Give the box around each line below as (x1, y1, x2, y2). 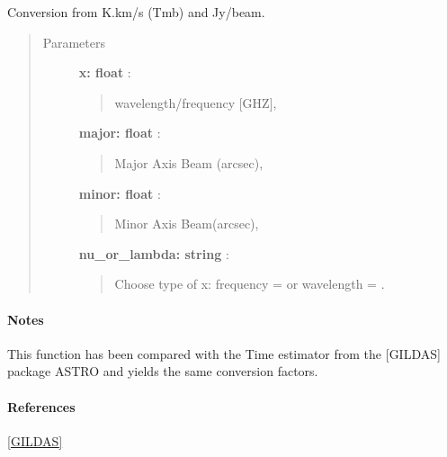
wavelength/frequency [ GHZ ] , (114, 93, 277, 112)
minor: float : (78, 184, 161, 202)
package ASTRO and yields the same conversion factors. (7, 362, 318, 381)
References (7, 397, 76, 416)
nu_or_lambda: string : (78, 244, 229, 263)
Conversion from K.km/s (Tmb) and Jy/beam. (7, 3, 265, 21)
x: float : (78, 63, 131, 82)
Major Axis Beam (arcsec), (114, 153, 264, 172)
